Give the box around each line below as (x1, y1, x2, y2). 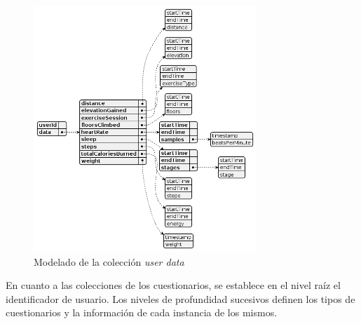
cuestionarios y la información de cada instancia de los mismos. (6, 305, 278, 320)
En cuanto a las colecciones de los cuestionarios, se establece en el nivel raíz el (6, 278, 341, 292)
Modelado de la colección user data (34, 254, 184, 269)
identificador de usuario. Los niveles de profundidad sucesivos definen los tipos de (6, 291, 355, 306)
